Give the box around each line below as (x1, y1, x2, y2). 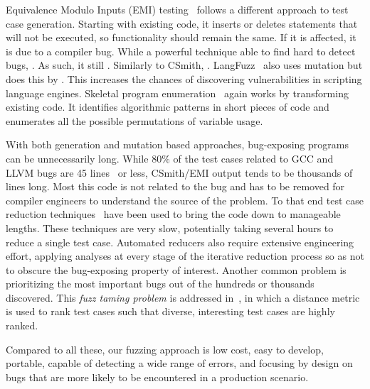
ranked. (6, 318, 38, 333)
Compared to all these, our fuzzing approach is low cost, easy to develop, (6, 341, 324, 356)
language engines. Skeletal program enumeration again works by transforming (6, 85, 349, 100)
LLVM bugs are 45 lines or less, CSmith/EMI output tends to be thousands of (6, 165, 353, 180)
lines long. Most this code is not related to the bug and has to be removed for (6, 179, 345, 194)
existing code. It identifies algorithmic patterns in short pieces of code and (6, 99, 329, 114)
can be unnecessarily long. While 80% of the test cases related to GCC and (6, 150, 334, 165)
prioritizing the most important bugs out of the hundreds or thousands (6, 276, 314, 291)
